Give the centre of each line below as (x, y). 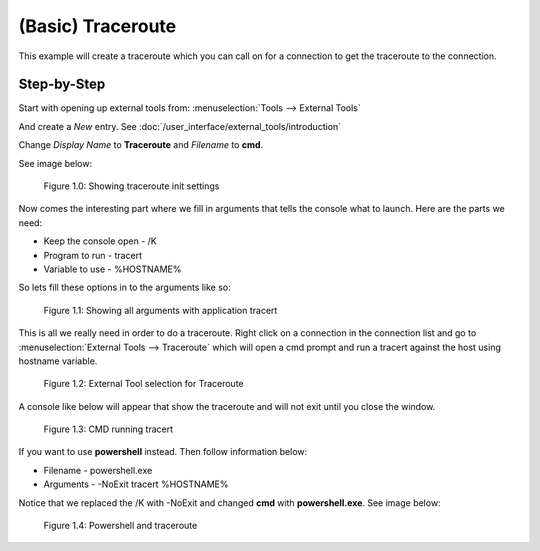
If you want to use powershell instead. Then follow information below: (163, 452)
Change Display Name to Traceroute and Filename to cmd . (141, 145)
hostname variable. (58, 361)
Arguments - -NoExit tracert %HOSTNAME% (136, 484)
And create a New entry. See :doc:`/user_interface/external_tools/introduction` (180, 126)
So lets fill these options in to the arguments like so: (125, 287)
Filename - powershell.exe (98, 470)
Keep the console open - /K (100, 241)
